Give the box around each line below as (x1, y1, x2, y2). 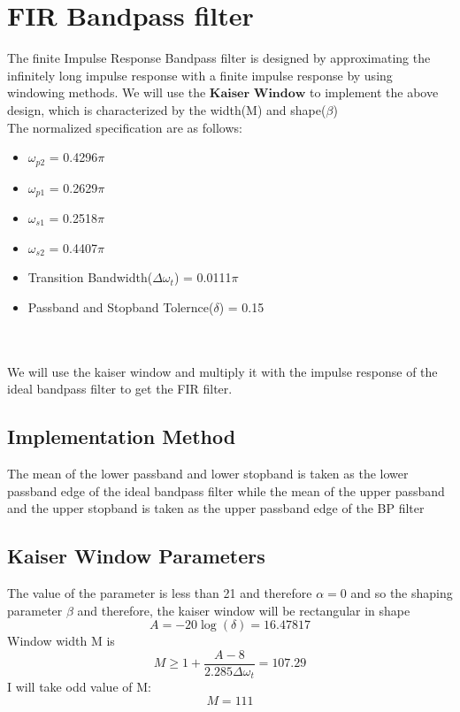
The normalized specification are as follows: (7, 118, 242, 136)
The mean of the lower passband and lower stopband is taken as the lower (7, 463, 409, 482)
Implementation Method (7, 423, 236, 450)
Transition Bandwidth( (27, 268, 153, 287)
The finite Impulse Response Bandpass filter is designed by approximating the (7, 49, 431, 67)
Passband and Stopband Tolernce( (27, 297, 214, 316)
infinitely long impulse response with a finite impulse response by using (7, 65, 393, 84)
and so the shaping (350, 583, 453, 601)
